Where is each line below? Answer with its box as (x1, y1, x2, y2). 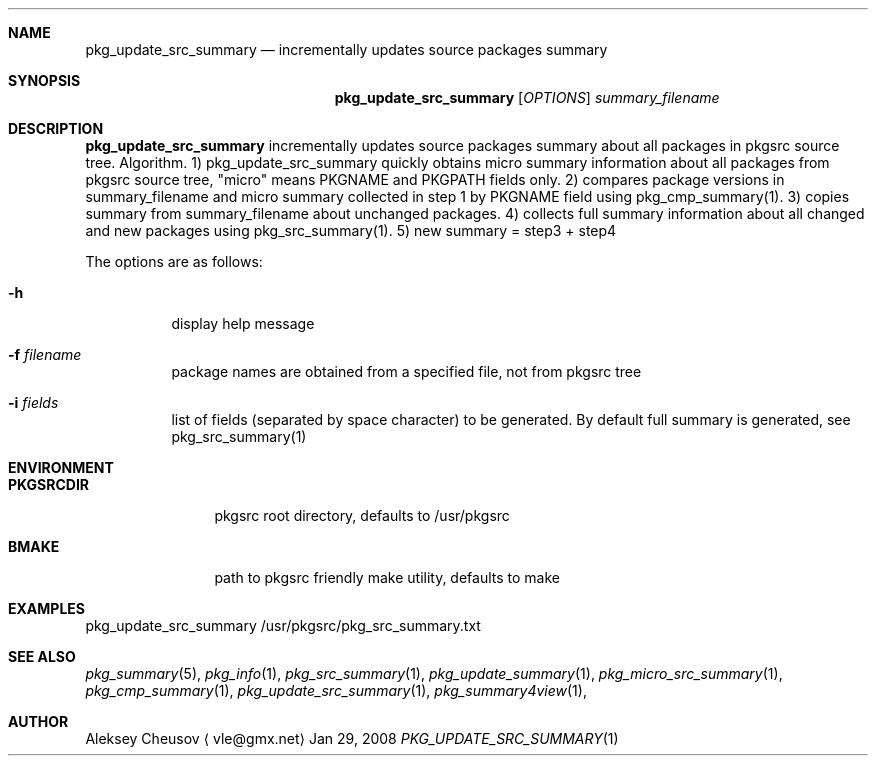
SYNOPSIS (8, 72, 81, 89)
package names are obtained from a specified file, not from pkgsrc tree (171, 363, 642, 380)
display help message (171, 315, 315, 332)
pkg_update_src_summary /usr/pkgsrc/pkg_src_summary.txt (85, 617, 481, 634)
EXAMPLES (8, 600, 85, 617)
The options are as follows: (85, 253, 263, 270)
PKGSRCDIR (8, 476, 90, 493)
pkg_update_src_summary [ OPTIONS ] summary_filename (334, 89, 720, 106)
